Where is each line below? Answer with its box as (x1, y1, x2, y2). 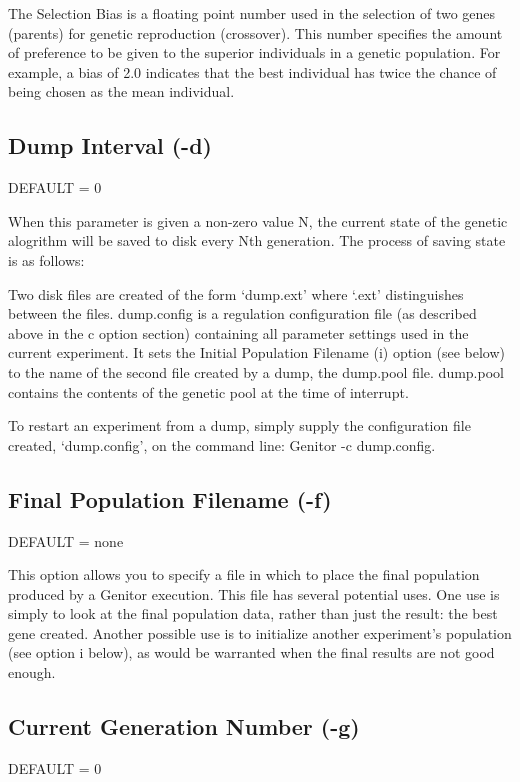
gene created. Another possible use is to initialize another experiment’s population (8, 622, 512, 643)
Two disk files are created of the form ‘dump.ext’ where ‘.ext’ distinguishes (8, 283, 464, 304)
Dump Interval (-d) (8, 130, 212, 161)
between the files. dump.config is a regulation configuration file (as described (8, 303, 477, 324)
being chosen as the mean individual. (8, 81, 235, 102)
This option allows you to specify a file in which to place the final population (8, 564, 480, 585)
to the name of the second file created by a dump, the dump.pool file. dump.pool (8, 361, 504, 382)
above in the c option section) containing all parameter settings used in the (8, 322, 469, 343)
